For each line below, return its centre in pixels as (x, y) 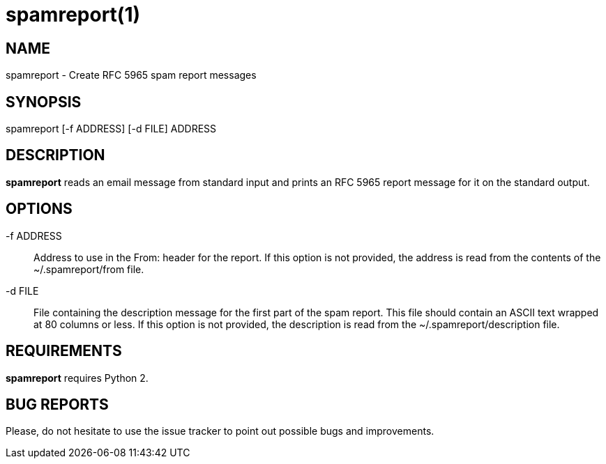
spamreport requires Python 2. (77, 378)
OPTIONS (39, 209)
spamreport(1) (73, 15)
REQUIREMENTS (64, 351)
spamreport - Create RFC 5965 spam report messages (131, 75)
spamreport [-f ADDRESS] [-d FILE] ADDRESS (111, 129)
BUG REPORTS (57, 404)
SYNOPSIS (44, 102)
